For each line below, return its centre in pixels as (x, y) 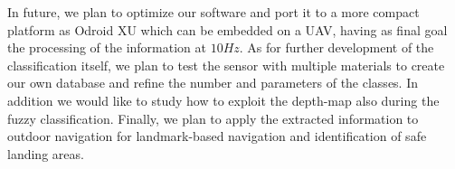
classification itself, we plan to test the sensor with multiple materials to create (226, 65)
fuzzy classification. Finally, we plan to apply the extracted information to (213, 118)
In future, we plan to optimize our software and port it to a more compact (213, 12)
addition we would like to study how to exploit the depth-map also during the (223, 100)
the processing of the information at (107, 47)
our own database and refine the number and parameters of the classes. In (213, 83)
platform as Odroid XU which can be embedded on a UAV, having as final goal (227, 29)
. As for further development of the (337, 47)
